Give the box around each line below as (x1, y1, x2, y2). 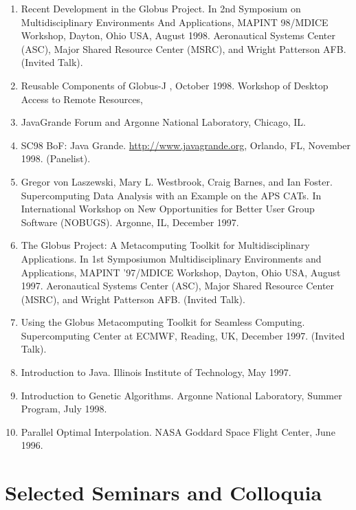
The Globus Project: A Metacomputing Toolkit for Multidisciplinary (21, 238, 310, 252)
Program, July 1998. (21, 401, 107, 416)
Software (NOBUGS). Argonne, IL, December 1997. (21, 214, 239, 229)
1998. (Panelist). (21, 151, 91, 166)
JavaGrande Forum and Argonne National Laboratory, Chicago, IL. (21, 115, 306, 129)
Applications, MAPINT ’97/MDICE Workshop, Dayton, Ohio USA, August (21, 265, 341, 279)
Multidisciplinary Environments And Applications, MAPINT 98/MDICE (21, 14, 329, 29)
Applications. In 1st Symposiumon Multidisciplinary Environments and (21, 251, 322, 265)
